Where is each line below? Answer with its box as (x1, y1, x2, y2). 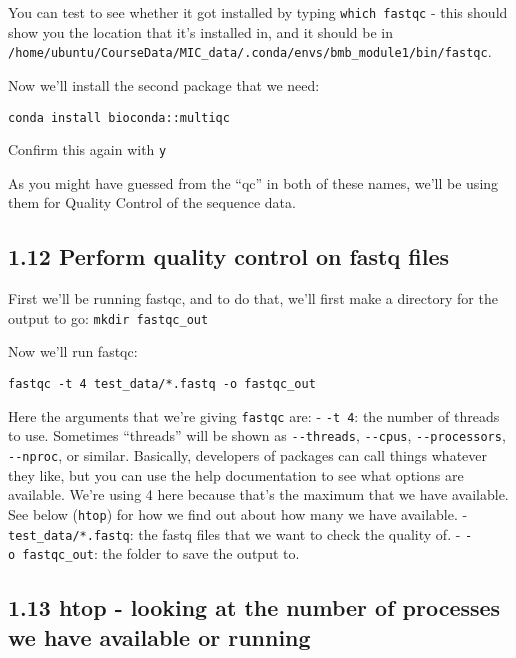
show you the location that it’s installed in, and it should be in (8, 21, 393, 42)
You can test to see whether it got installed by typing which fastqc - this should (8, 2, 508, 22)
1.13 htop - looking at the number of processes (8, 592, 501, 623)
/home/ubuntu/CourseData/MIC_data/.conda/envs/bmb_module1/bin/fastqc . (8, 41, 492, 62)
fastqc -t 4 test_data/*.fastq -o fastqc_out (8, 377, 316, 392)
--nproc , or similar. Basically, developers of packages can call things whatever (8, 445, 487, 466)
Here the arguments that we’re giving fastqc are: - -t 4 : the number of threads (8, 405, 500, 426)
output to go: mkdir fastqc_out (8, 307, 209, 328)
